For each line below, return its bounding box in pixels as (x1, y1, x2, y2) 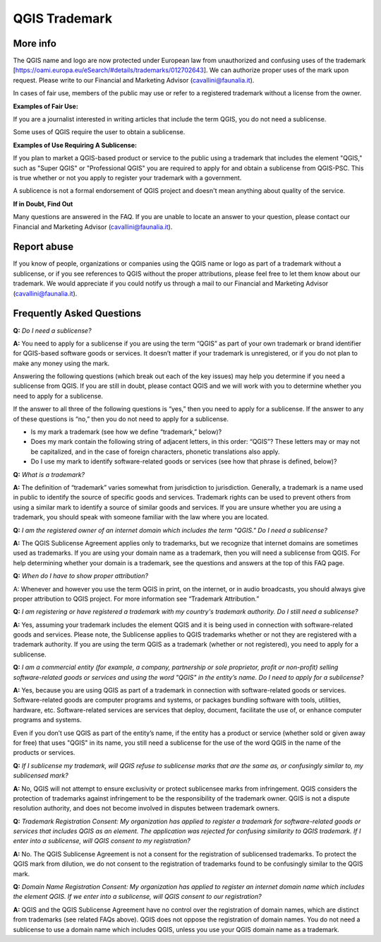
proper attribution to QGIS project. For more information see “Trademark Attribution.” (13, 594, 260, 603)
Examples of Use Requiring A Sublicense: (13, 141, 138, 149)
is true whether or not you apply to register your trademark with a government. (13, 173, 242, 182)
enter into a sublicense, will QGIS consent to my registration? (13, 837, 190, 845)
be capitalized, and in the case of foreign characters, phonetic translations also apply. (30, 447, 280, 456)
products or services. (13, 748, 75, 757)
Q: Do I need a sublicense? (13, 326, 92, 335)
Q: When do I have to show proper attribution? (13, 572, 148, 580)
